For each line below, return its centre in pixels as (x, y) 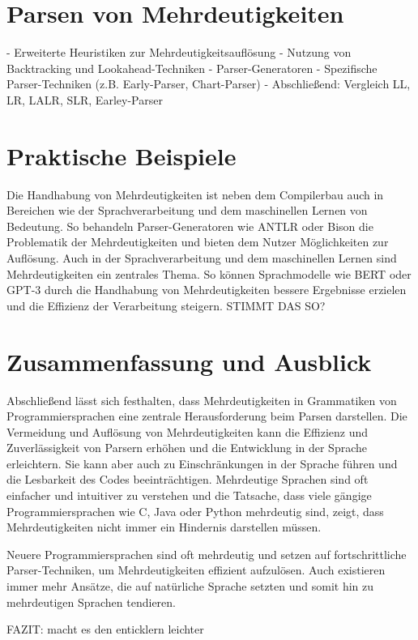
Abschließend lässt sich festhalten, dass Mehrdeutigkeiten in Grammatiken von (202, 400)
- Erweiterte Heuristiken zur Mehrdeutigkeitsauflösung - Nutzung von (179, 52)
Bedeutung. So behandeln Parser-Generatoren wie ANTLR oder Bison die (190, 226)
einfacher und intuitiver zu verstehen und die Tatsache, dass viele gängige (189, 495)
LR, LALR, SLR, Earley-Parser (85, 99)
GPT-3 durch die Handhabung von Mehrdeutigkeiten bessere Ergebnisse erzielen (207, 290)
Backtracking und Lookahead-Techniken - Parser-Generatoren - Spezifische (192, 68)
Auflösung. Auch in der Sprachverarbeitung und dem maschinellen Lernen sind (202, 258)
